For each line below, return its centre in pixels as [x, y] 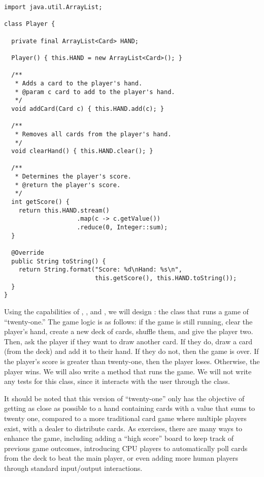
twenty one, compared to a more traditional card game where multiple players [125, 418]
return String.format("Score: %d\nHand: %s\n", [100, 270]
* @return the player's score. [68, 185]
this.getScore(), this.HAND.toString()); [166, 278]
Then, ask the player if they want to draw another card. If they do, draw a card [128, 341]
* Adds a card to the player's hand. [79, 83]
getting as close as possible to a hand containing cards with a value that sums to [130, 408]
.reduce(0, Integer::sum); [122, 228]
